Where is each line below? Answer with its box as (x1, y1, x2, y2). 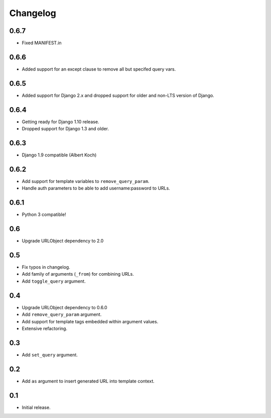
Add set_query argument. (22, 351, 78, 358)
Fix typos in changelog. (22, 264, 70, 270)
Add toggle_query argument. (22, 278, 86, 284)
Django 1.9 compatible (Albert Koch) (22, 152, 97, 158)
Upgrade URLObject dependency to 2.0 (22, 238, 104, 244)
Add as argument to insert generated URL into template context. (22, 378, 155, 384)
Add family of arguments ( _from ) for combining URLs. (22, 271, 134, 277)
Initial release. (22, 404, 51, 410)
